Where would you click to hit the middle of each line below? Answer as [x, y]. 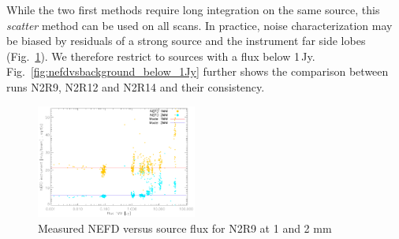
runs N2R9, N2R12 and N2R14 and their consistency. [136, 86]
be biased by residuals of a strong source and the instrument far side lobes [186, 41]
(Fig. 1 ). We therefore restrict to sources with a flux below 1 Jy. [161, 56]
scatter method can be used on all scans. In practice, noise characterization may [199, 25]
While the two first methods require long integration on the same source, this [193, 9]
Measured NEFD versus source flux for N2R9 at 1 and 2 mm [185, 228]
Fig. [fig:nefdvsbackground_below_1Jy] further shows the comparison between [198, 71]
